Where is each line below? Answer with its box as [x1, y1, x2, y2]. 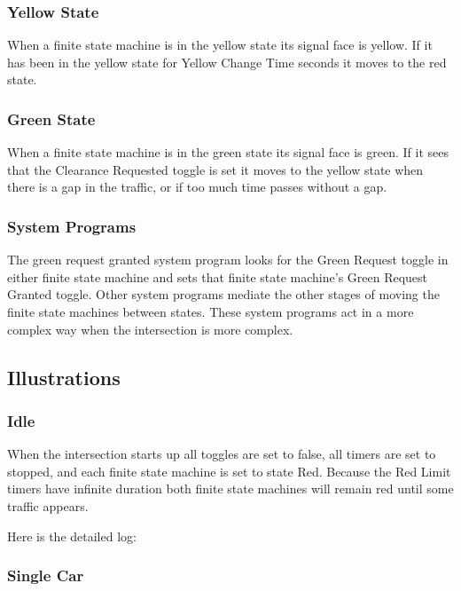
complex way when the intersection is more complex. [7, 319, 293, 338]
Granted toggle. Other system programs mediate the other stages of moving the [7, 285, 440, 303]
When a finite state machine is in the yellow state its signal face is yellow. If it [7, 35, 433, 54]
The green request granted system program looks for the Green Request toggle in [7, 250, 449, 269]
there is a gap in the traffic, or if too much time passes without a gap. [7, 177, 387, 196]
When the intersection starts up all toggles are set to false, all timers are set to [7, 445, 436, 463]
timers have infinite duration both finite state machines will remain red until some [7, 479, 454, 498]
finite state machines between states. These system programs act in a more [7, 303, 414, 320]
